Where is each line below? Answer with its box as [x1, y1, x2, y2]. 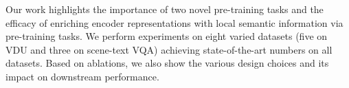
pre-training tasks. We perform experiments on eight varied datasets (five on [5, 29, 328, 43]
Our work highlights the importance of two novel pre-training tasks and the [5, 2, 324, 16]
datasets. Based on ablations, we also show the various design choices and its [5, 56, 329, 70]
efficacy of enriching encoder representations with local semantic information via [5, 15, 344, 30]
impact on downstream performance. [5, 69, 159, 83]
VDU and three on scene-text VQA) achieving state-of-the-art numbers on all [5, 42, 333, 56]
